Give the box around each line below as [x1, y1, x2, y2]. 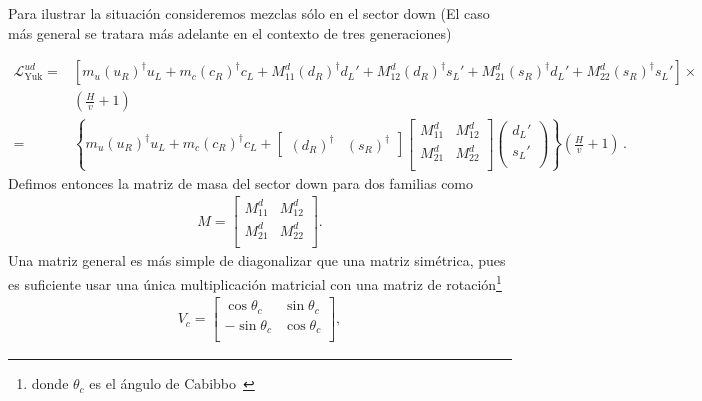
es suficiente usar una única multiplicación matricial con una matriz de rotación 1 [8, 271, 502, 294]
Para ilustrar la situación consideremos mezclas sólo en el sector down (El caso [8, 3, 490, 23]
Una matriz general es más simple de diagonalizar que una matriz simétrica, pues [8, 250, 506, 271]
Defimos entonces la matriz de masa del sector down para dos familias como [8, 172, 474, 193]
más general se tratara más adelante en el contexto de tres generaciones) [8, 22, 452, 43]
